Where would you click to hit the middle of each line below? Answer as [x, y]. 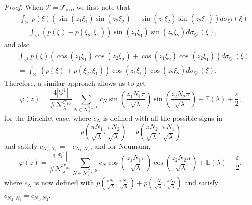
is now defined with [64, 183]
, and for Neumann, [120, 145]
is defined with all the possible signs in [163, 118]
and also [17, 45]
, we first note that [101, 7]
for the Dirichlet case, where [48, 118]
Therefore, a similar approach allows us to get [75, 82]
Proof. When [24, 7]
